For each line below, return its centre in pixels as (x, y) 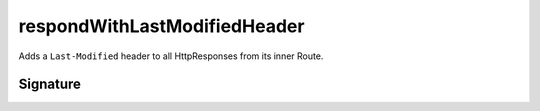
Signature (50, 84)
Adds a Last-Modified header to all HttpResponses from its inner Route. (171, 56)
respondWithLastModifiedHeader (161, 26)
